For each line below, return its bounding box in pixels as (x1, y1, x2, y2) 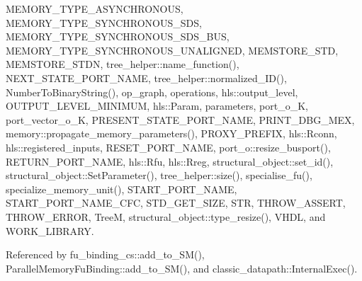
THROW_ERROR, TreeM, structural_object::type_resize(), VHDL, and (6, 209, 326, 224)
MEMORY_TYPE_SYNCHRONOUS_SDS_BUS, (6, 29, 230, 44)
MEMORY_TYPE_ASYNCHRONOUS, (6, 1, 183, 16)
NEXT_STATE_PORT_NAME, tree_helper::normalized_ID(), (6, 70, 287, 85)
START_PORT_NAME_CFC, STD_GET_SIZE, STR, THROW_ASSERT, (6, 195, 346, 210)
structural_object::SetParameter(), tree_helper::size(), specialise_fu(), (6, 168, 312, 183)
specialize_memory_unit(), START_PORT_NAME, (6, 181, 237, 196)
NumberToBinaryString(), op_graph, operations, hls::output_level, (6, 84, 298, 99)
